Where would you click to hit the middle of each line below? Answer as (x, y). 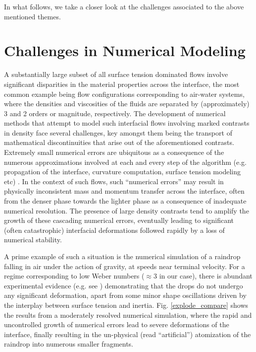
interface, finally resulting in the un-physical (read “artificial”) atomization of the (128, 334)
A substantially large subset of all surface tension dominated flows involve (116, 74)
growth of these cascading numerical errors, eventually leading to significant (119, 220)
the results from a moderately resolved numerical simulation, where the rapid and (128, 315)
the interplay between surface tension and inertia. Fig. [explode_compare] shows (126, 305)
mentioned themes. (32, 16)
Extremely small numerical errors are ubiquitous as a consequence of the (114, 152)
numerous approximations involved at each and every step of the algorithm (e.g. (125, 162)
